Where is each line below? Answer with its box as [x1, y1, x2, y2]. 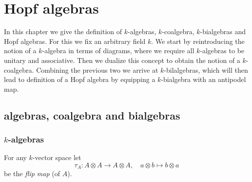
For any [4, 152, 27, 162]
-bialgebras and [200, 26, 246, 37]
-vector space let [32, 152, 81, 162]
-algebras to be [200, 45, 245, 56]
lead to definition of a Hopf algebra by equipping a [4, 74, 155, 84]
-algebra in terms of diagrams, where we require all [42, 45, 194, 56]
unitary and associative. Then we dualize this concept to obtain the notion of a [4, 55, 240, 65]
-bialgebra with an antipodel [161, 74, 246, 84]
